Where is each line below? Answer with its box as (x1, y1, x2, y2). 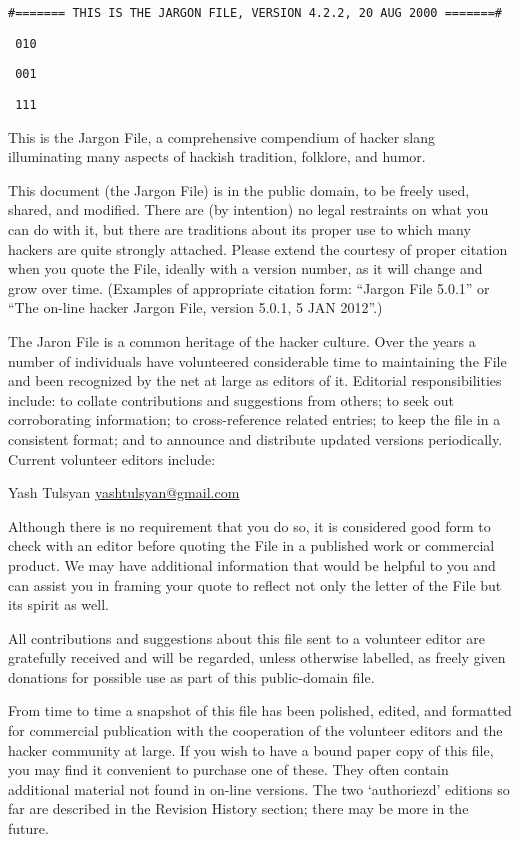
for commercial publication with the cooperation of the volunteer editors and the (8, 720, 503, 741)
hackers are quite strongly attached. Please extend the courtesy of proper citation (8, 238, 508, 259)
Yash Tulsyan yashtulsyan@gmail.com (8, 482, 240, 503)
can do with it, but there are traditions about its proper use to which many (8, 219, 471, 239)
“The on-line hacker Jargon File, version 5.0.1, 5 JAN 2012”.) (8, 297, 383, 318)
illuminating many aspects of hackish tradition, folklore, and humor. (8, 146, 426, 167)
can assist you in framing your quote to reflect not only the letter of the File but (8, 574, 502, 595)
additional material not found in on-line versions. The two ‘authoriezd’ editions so (8, 778, 510, 799)
